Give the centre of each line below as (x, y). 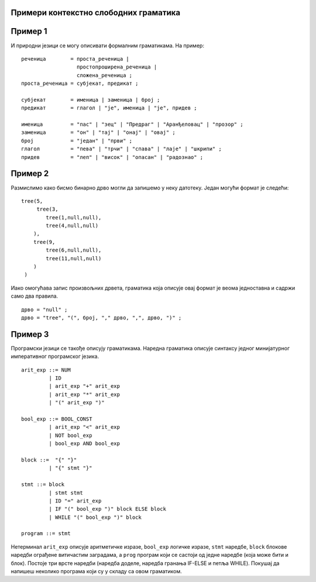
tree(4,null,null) (72, 226)
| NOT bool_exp (71, 435)
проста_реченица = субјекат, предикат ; (80, 84)
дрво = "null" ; (44, 309)
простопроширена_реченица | (117, 67)
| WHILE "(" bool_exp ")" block (95, 517)
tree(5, (32, 201)
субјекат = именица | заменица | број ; (91, 100)
